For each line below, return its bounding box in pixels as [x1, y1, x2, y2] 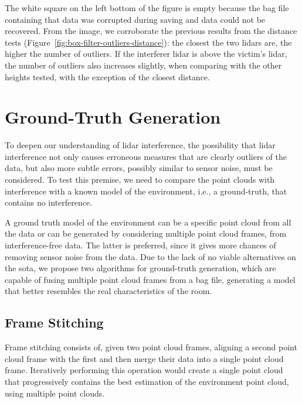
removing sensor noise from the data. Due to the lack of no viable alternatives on [5, 250, 296, 262]
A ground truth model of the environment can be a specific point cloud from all [5, 216, 291, 228]
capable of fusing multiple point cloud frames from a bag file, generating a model [5, 273, 296, 285]
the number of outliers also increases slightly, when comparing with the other [5, 59, 282, 71]
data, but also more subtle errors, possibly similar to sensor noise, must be [5, 162, 273, 174]
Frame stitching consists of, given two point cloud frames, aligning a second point [5, 341, 297, 353]
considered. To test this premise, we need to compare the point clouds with [5, 173, 275, 186]
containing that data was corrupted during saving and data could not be [5, 13, 266, 25]
